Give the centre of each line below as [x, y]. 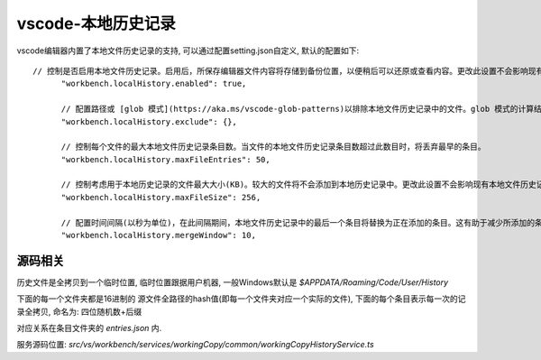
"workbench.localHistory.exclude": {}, [149, 121]
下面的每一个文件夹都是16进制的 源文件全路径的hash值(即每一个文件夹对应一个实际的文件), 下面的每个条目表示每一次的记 [241, 299]
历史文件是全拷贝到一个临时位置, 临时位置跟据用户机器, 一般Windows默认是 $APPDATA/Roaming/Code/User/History [233, 282]
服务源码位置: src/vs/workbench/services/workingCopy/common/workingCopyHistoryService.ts [195, 345]
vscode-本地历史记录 [96, 23]
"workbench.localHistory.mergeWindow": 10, [159, 235]
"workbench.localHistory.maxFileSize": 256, [161, 197]
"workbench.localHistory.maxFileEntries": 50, [165, 159]
